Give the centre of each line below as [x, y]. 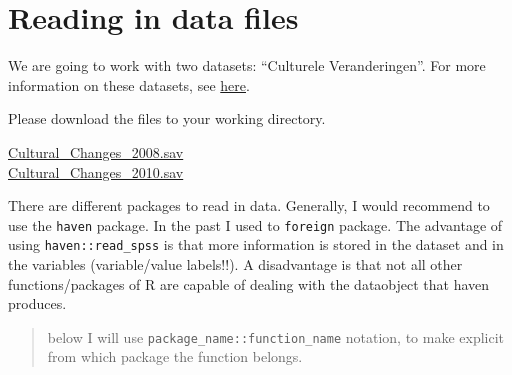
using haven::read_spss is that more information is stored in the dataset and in [256, 244]
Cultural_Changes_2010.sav [96, 171]
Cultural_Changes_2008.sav [96, 151]
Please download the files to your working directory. [167, 118]
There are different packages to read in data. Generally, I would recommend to [249, 205]
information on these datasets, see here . [129, 84]
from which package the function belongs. [175, 356]
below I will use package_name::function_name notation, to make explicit [276, 336]
